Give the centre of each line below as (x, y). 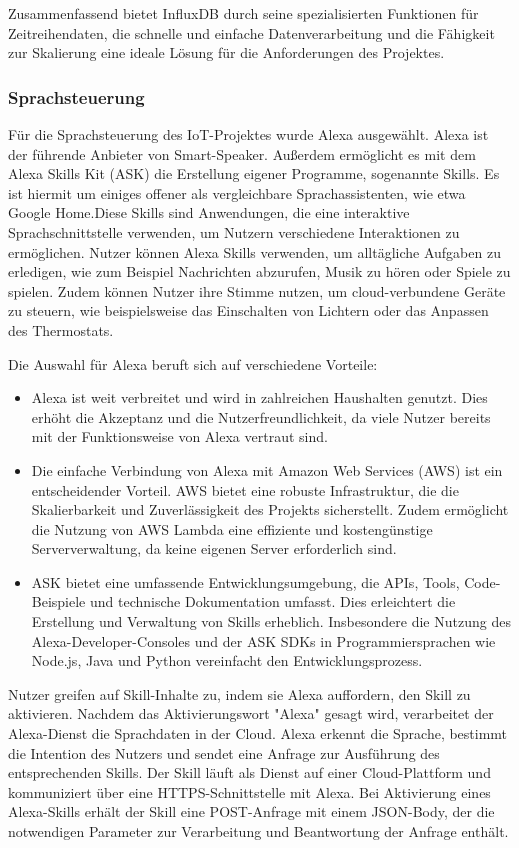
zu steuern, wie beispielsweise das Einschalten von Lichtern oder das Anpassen (248, 310)
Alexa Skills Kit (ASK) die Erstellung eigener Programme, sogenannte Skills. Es (254, 173)
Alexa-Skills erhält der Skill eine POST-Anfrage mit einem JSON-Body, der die (251, 811)
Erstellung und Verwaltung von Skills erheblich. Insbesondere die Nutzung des (271, 621)
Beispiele (58, 601)
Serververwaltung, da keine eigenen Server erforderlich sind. (214, 548)
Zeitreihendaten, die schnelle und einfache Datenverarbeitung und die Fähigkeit (251, 32)
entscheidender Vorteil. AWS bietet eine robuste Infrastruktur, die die (245, 489)
